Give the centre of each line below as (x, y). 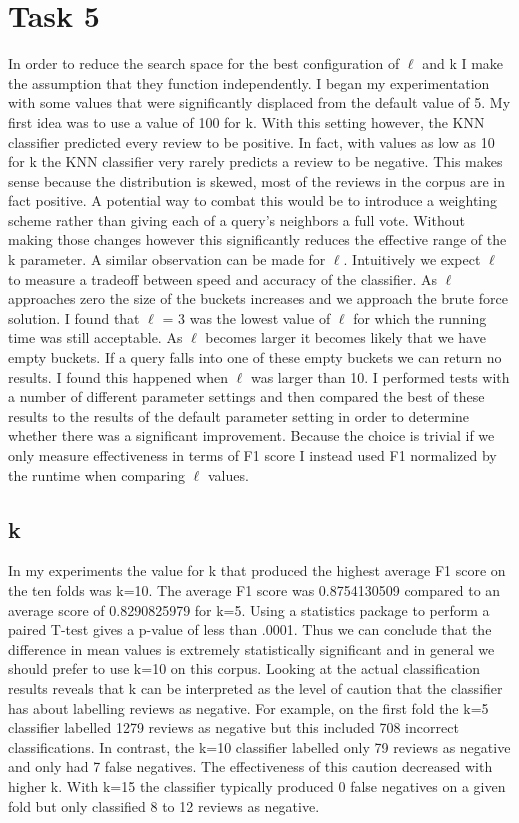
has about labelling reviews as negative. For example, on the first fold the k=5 (248, 707)
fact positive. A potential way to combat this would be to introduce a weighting (253, 200)
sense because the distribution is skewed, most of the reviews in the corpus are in (257, 180)
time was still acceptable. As (95, 337)
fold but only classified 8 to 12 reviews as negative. (164, 805)
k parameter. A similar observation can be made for (167, 259)
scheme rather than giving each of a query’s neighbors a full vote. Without (236, 219)
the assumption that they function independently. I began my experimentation (249, 82)
